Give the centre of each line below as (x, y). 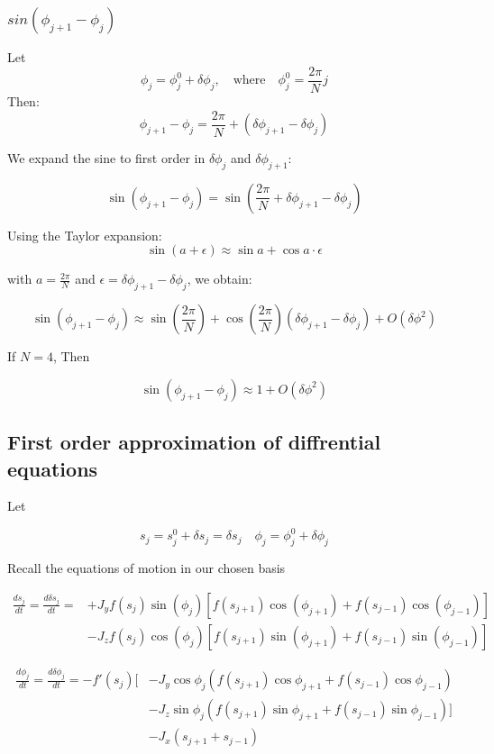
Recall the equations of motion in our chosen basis (146, 568)
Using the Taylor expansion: (85, 235)
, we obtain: (220, 279)
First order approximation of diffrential (194, 442)
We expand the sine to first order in (106, 158)
